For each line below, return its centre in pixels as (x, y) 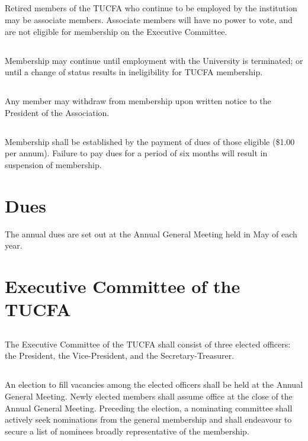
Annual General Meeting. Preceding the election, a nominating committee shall (149, 408)
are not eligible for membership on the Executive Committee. (116, 31)
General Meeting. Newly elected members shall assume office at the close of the (149, 396)
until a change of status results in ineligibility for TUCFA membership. (134, 72)
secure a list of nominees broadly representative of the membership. (127, 431)
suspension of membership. (53, 164)
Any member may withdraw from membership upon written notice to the (138, 101)
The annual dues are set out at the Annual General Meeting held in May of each (151, 234)
